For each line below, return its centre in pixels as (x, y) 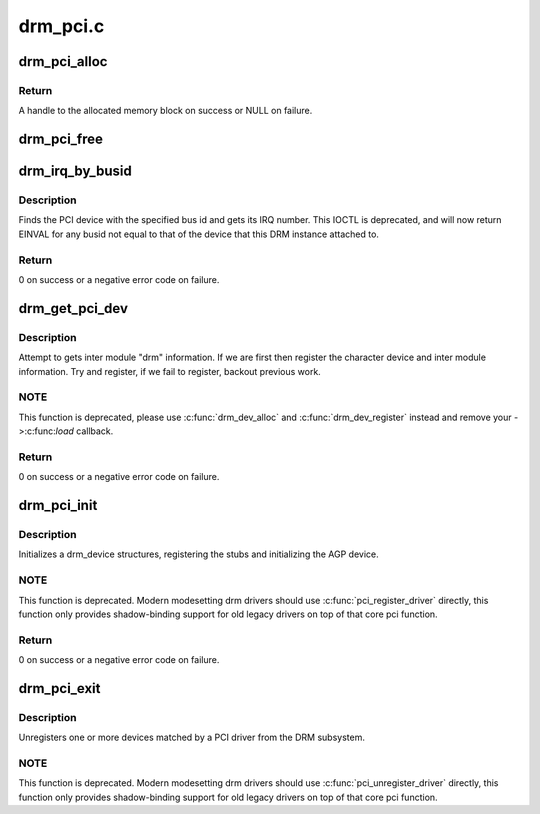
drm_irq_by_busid (75, 171)
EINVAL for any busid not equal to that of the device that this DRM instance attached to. (199, 234)
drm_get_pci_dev (73, 308)
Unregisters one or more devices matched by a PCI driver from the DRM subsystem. (191, 737)
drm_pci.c (61, 26)
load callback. (84, 431)
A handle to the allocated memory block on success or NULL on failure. (165, 111)
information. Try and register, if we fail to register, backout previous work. (170, 371)
